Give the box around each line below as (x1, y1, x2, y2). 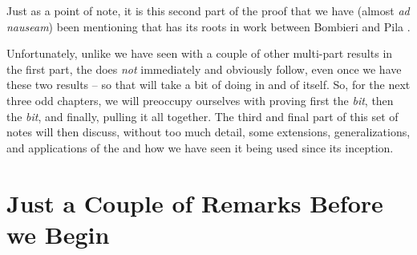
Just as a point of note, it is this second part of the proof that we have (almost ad (6, 2, 410, 18)
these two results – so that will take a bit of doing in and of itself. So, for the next (6, 76, 411, 93)
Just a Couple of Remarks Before (6, 186, 383, 219)
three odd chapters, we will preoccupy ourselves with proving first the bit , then (6, 91, 394, 108)
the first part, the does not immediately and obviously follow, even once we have (6, 60, 402, 77)
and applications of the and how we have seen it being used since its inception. (6, 139, 394, 156)
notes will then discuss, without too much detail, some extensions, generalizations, (6, 123, 411, 140)
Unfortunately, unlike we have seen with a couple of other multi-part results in (6, 45, 393, 62)
